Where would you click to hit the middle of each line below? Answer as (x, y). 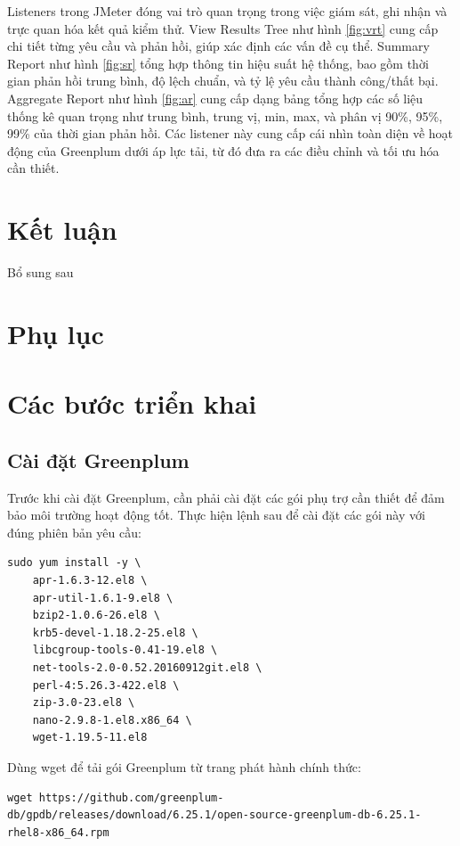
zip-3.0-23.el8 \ (84, 703)
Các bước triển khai (132, 403)
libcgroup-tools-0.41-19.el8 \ (125, 650)
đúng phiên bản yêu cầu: (74, 532)
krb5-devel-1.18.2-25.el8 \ (115, 632)
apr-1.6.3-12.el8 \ (90, 580)
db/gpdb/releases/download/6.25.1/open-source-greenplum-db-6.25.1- (214, 815)
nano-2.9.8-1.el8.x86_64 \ (112, 720)
